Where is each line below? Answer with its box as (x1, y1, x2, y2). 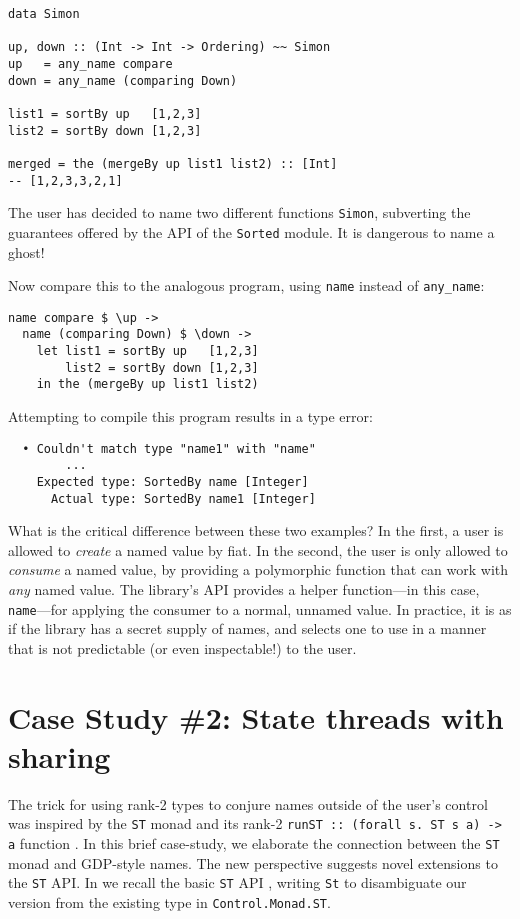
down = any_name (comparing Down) (8, 73, 238, 88)
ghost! (8, 241, 45, 262)
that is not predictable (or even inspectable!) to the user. (8, 637, 357, 658)
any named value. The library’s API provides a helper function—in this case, (8, 579, 480, 600)
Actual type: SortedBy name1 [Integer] (50, 491, 316, 506)
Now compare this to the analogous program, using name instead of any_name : (8, 275, 485, 296)
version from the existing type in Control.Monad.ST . (8, 891, 331, 912)
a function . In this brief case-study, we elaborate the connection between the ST (8, 833, 500, 854)
